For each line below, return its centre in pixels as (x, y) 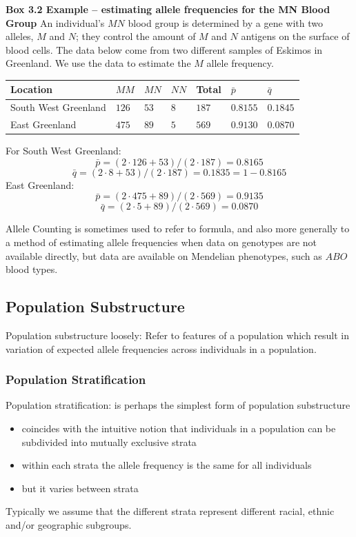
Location (31, 89)
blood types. (32, 269)
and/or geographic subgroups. (69, 524)
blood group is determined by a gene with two (226, 22)
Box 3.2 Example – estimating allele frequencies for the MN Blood (168, 9)
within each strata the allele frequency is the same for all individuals (167, 465)
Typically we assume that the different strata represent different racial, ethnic (170, 511)
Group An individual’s (55, 22)
